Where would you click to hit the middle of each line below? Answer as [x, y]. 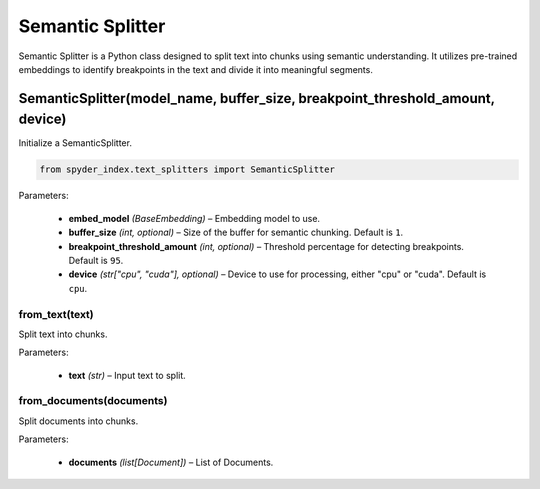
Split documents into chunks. [78, 421]
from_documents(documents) [93, 401]
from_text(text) [56, 314]
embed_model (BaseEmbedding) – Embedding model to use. [194, 218]
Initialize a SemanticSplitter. [75, 143]
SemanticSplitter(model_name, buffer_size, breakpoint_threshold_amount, [256, 98]
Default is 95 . [96, 260]
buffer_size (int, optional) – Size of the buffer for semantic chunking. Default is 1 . [236, 232]
